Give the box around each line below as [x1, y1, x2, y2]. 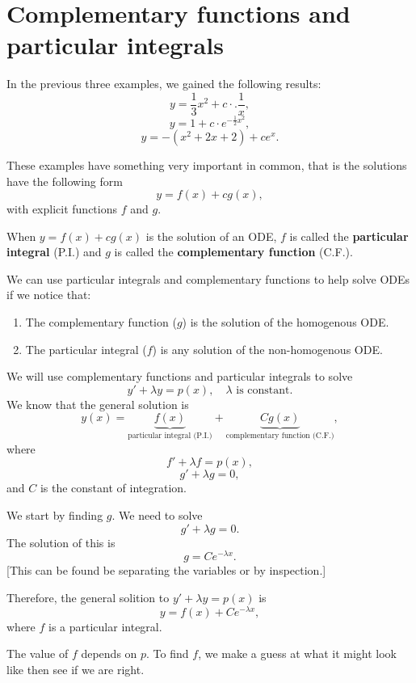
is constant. [236, 384, 293, 396]
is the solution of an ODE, [145, 227, 277, 244]
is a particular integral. [48, 618, 162, 635]
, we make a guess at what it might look [198, 645, 397, 662]
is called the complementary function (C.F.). [114, 243, 353, 260]
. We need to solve [111, 507, 203, 524]
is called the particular [289, 227, 409, 244]
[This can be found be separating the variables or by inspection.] [6, 562, 326, 579]
